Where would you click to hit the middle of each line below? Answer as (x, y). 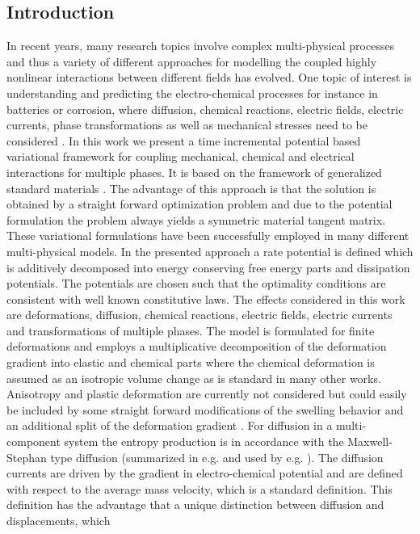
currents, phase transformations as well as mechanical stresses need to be (187, 125)
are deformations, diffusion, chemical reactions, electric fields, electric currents (199, 315)
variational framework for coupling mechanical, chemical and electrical (181, 156)
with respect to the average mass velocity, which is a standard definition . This (199, 488)
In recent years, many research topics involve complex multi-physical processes (201, 46)
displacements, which (59, 521)
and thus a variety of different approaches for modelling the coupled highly (192, 61)
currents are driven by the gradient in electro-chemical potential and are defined (205, 473)
